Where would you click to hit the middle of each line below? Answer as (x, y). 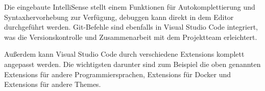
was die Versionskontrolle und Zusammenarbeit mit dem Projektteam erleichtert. (131, 37)
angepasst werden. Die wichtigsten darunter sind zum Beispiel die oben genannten (132, 64)
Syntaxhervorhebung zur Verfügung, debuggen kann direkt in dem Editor (119, 17)
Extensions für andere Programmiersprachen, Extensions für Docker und (118, 74)
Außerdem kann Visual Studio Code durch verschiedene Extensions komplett (124, 54)
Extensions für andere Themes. (53, 84)
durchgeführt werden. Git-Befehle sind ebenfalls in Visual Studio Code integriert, (131, 27)
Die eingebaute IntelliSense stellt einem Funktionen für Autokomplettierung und (130, 7)
